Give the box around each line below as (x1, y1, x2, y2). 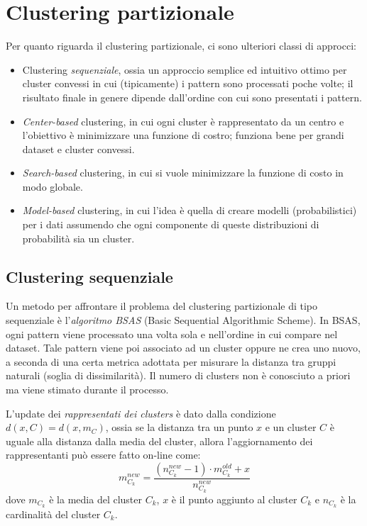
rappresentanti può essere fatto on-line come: (6, 447, 201, 462)
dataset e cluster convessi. (22, 141, 135, 156)
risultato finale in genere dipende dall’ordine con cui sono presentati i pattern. (22, 89, 362, 104)
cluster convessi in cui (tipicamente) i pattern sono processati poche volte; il (22, 76, 354, 91)
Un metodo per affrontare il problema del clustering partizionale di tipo (6, 298, 318, 313)
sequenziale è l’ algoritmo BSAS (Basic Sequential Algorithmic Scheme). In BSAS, (6, 313, 361, 328)
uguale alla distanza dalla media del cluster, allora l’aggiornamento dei (6, 433, 313, 448)
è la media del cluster (49, 491, 142, 506)
